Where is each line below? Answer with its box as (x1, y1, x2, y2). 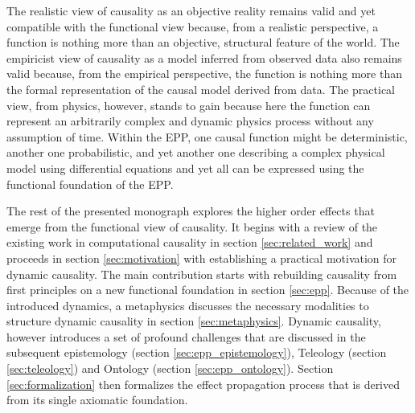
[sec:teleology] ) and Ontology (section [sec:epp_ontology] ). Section (6, 360, 334, 377)
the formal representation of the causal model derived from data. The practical (6, 80, 395, 97)
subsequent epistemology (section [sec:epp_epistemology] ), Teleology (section (6, 344, 387, 361)
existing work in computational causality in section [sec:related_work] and (6, 234, 373, 251)
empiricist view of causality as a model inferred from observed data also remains (6, 49, 402, 66)
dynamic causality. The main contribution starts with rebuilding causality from (6, 265, 397, 282)
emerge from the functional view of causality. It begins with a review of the (6, 218, 378, 235)
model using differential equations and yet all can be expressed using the (6, 159, 364, 176)
